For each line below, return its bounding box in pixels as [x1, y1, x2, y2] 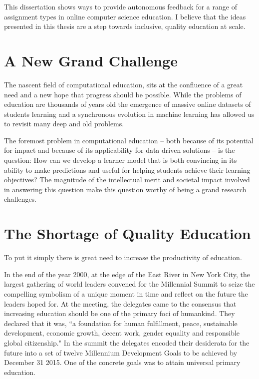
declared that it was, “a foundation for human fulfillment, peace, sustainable [4, 318, 238, 328]
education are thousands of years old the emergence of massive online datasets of [4, 99, 251, 109]
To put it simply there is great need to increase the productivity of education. [4, 252, 242, 263]
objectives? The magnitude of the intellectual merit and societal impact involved [4, 174, 250, 185]
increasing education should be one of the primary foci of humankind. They [4, 308, 235, 319]
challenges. [4, 194, 37, 204]
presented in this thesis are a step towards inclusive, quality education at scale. [4, 21, 246, 31]
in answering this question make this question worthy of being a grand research [4, 184, 247, 194]
